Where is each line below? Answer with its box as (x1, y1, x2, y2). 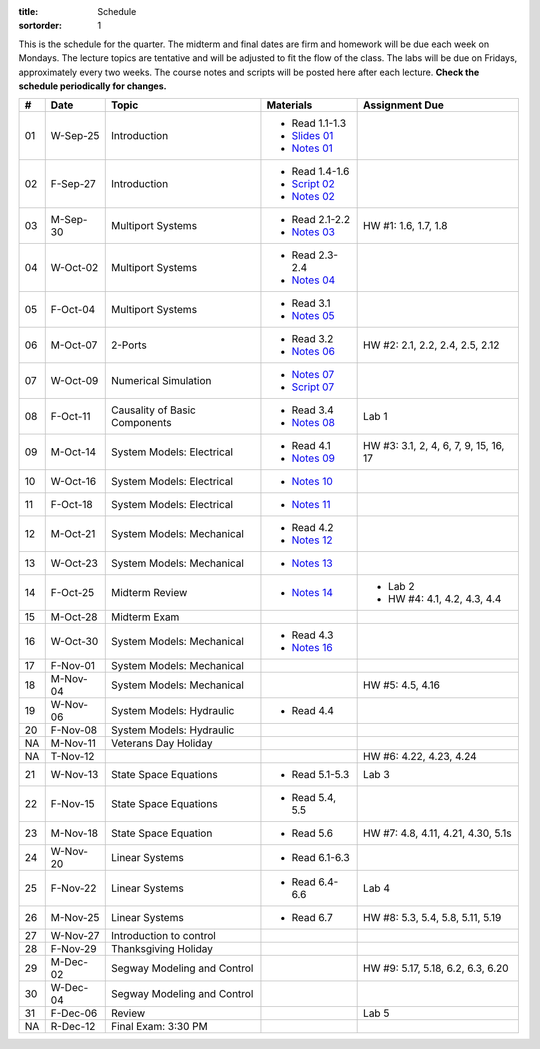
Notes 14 (291, 586, 334, 600)
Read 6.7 (291, 911, 334, 925)
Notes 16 (291, 641, 334, 655)
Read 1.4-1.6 (291, 165, 350, 179)
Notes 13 (291, 556, 334, 570)
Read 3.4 (291, 403, 334, 417)
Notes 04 (291, 273, 336, 287)
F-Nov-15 (50, 797, 95, 811)
